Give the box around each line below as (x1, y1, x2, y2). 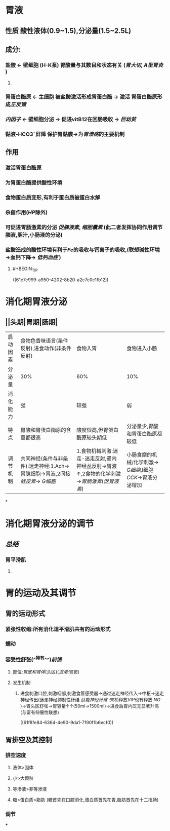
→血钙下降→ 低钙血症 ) (5, 254, 62, 261)
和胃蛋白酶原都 (126, 430, 162, 437)
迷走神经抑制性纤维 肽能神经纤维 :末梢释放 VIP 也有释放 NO (39, 697, 161, 703)
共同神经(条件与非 (20, 455, 63, 462)
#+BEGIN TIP (12, 266, 38, 273)
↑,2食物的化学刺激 (76, 470, 121, 477)
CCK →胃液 (126, 474, 153, 481)
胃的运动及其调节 (5, 587, 77, 599)
